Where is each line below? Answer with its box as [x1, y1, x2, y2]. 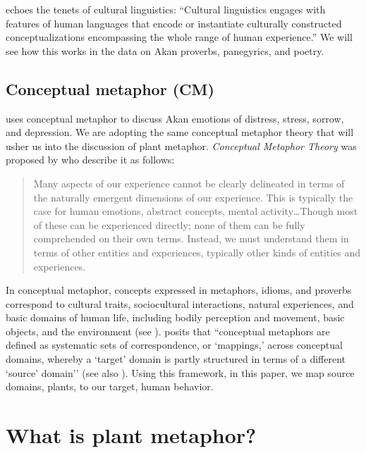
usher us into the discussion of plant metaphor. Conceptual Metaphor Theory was [6, 138, 357, 153]
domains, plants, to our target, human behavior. [6, 379, 214, 394]
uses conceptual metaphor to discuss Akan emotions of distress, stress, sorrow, [6, 111, 344, 125]
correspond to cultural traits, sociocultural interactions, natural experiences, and [6, 296, 354, 311]
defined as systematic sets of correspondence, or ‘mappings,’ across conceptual [6, 337, 343, 352]
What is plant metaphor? [6, 421, 257, 449]
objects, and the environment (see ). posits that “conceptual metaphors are [6, 323, 330, 338]
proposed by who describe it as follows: [6, 152, 175, 167]
